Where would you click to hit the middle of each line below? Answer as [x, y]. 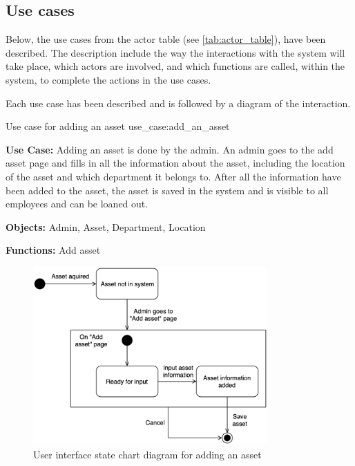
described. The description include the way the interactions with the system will [175, 52]
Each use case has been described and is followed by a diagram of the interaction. [178, 103]
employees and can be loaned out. [77, 204]
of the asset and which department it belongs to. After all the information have [173, 176]
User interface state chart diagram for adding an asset [147, 454]
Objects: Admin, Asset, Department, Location [106, 226]
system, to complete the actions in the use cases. [108, 79]
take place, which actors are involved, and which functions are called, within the [175, 66]
